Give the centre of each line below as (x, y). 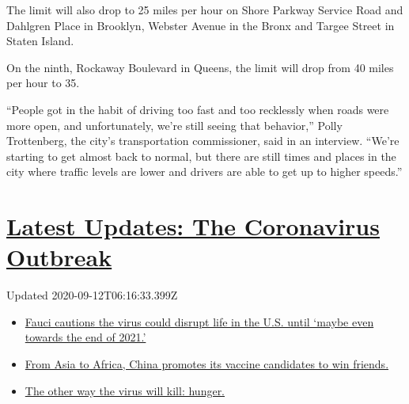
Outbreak (59, 257)
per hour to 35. (43, 83)
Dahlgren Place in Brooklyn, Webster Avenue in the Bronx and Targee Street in (201, 25)
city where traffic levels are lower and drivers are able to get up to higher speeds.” (204, 172)
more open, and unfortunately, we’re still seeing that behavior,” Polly (174, 125)
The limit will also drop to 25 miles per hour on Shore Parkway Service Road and (205, 10)
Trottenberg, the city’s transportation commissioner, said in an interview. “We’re (203, 141)
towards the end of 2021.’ (85, 337)
